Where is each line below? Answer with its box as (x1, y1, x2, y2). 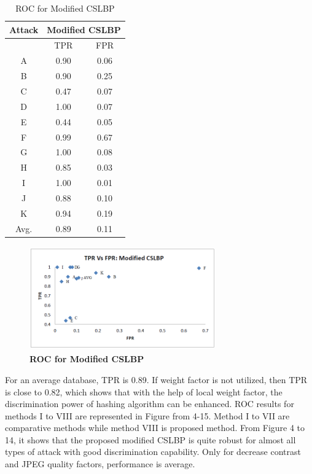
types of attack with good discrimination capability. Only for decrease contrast (5, 445, 301, 458)
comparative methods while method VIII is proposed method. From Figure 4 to (5, 421, 305, 434)
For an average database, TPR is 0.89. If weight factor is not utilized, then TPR (5, 373, 308, 386)
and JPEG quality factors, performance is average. (5, 457, 195, 470)
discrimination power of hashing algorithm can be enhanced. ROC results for (5, 397, 294, 410)
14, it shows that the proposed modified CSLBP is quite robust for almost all (5, 433, 296, 446)
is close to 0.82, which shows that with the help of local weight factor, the (5, 385, 283, 398)
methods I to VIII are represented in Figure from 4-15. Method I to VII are (5, 409, 290, 422)
